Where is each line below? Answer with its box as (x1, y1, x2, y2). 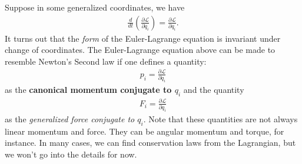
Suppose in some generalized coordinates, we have (5, 1, 185, 13)
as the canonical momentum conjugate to (5, 83, 172, 96)
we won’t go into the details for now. (5, 148, 137, 160)
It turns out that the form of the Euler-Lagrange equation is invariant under (5, 32, 281, 44)
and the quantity (183, 83, 244, 96)
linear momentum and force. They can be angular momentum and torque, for (5, 125, 284, 137)
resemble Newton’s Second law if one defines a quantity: (5, 55, 207, 67)
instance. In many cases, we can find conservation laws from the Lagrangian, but (5, 136, 296, 149)
